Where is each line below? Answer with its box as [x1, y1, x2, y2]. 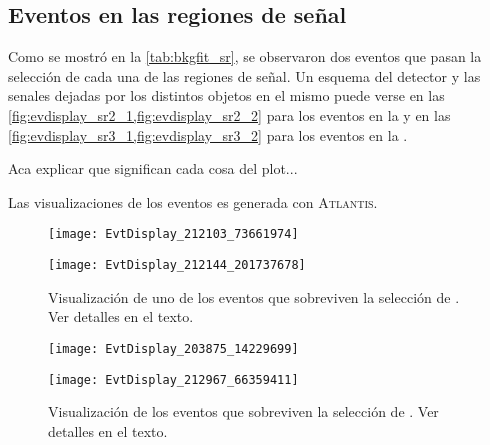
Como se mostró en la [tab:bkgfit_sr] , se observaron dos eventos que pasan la [8, 46, 482, 67]
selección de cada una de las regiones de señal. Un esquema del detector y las [8, 65, 481, 86]
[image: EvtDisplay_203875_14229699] [48, 341, 299, 356]
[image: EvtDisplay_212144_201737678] [48, 258, 306, 273]
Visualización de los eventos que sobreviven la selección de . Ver [48, 401, 439, 422]
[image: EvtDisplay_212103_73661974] [48, 227, 299, 242]
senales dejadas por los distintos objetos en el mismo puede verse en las [8, 85, 445, 106]
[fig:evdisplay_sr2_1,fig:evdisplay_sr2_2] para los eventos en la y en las [8, 104, 451, 125]
